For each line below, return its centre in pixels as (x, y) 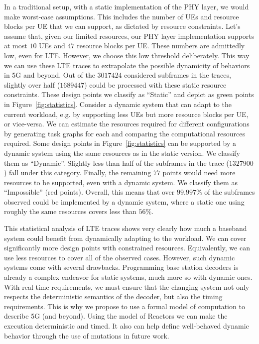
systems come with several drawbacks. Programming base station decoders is (121, 267)
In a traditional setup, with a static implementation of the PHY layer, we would (127, 6)
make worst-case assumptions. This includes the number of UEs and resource (122, 16)
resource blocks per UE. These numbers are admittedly (161, 46)
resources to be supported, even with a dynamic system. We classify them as (121, 182)
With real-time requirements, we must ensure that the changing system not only (127, 287)
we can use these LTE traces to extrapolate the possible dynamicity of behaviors (127, 65)
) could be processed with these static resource (155, 84)
